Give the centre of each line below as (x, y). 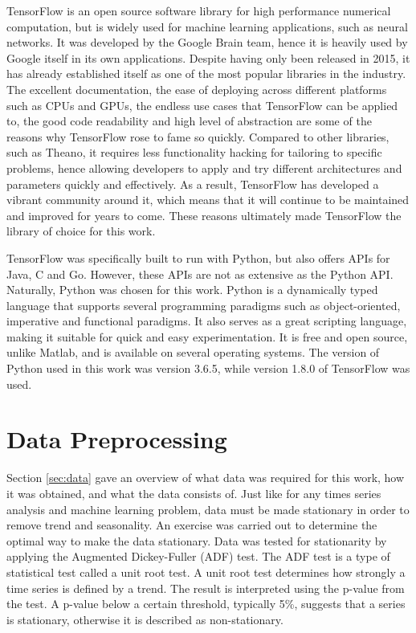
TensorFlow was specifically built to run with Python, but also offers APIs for (198, 257)
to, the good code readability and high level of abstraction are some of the (189, 121)
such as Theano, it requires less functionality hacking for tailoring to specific (194, 152)
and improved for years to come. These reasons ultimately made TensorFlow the (204, 215)
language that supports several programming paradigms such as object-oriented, (204, 305)
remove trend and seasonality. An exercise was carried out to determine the (192, 525)
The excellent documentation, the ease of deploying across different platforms (197, 89)
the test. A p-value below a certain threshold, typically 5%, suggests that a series (206, 604)
